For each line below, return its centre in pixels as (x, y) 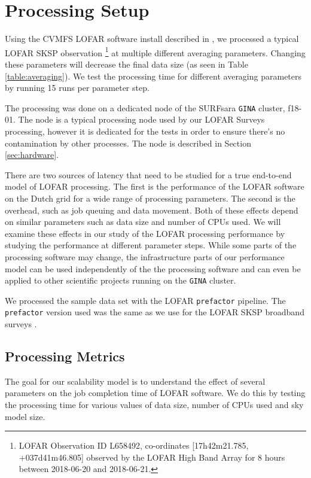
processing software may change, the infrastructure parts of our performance (145, 256)
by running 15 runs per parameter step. (77, 88)
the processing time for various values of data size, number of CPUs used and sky (154, 405)
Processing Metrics (65, 356)
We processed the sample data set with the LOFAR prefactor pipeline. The (145, 300)
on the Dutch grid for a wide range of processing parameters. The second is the (150, 198)
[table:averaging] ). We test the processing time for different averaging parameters (153, 76)
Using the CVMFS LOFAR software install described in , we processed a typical (152, 39)
